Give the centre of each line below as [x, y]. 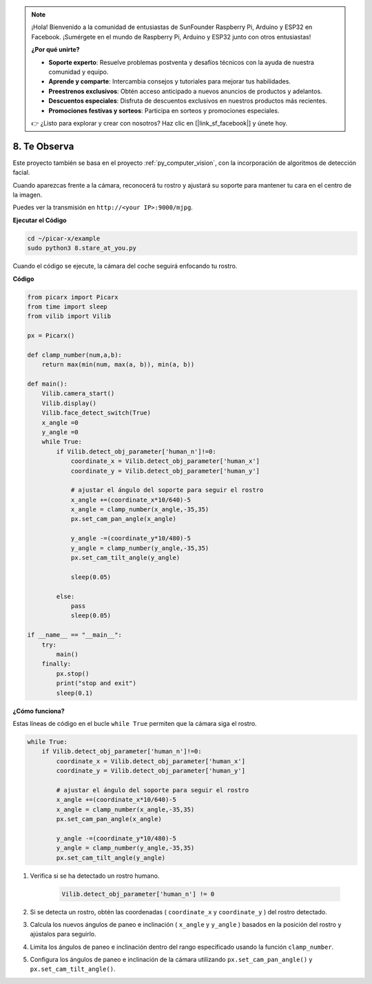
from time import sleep [68, 306]
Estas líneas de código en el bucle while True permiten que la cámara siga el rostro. [135, 723]
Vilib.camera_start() [78, 394]
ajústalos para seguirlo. [63, 934]
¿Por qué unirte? [55, 50]
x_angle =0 [60, 422]
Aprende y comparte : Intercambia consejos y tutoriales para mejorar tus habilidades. [169, 81]
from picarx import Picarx [73, 297]
